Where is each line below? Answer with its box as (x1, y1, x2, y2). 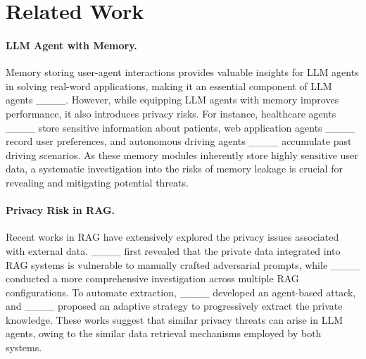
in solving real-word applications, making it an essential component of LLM (6, 78, 332, 93)
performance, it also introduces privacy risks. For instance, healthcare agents (6, 106, 336, 120)
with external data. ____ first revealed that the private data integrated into (6, 243, 341, 258)
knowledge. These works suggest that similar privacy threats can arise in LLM (6, 312, 343, 327)
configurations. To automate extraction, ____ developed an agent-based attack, (6, 284, 356, 299)
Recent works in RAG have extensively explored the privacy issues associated (6, 229, 339, 244)
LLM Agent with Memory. (6, 37, 137, 52)
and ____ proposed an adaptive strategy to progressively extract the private (6, 298, 343, 313)
